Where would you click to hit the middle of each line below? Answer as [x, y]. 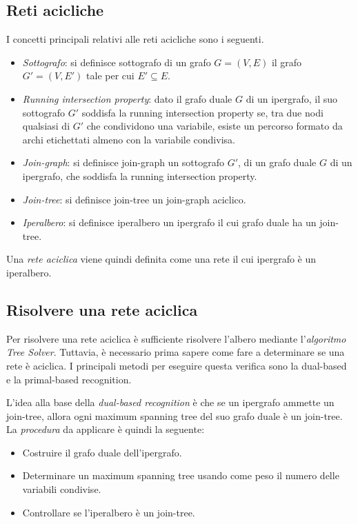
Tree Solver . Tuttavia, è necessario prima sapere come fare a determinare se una [176, 352]
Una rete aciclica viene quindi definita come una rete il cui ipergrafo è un [161, 259]
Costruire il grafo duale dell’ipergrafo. [102, 452]
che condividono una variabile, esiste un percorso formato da [215, 126]
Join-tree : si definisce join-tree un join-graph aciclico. [134, 199]
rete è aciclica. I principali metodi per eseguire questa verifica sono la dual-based [177, 365]
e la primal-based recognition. [69, 379]
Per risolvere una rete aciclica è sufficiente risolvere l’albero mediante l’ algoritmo [176, 338]
